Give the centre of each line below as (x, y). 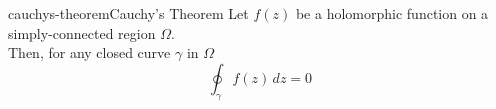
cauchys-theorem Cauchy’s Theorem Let (128, 13)
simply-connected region (82, 32)
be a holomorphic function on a (392, 13)
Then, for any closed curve (89, 52)
